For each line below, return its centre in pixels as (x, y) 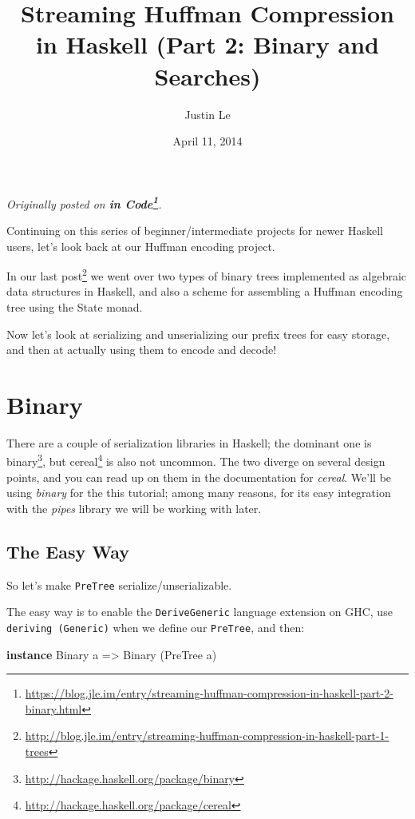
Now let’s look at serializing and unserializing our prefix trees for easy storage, (198, 334)
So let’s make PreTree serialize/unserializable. (119, 584)
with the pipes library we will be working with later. (134, 508)
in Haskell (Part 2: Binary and (207, 44)
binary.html (53, 708)
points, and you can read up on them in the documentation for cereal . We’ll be (199, 477)
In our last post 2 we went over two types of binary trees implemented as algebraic (207, 274)
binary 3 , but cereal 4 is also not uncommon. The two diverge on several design (196, 460)
